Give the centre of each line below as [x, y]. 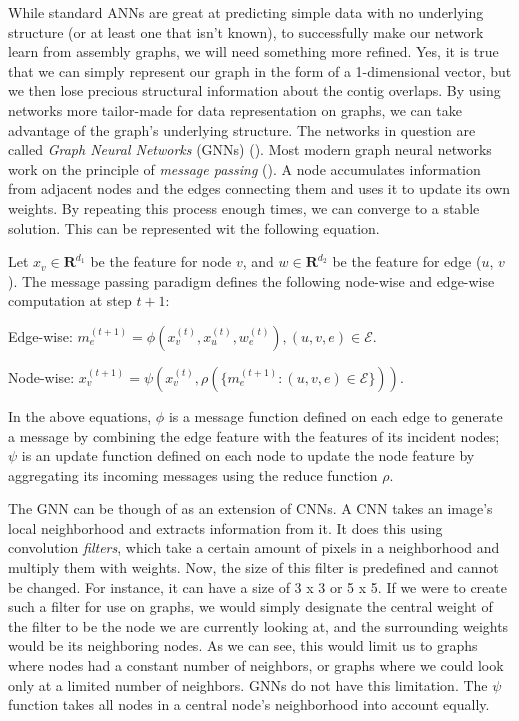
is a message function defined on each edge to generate [335, 415]
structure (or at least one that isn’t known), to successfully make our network [246, 31]
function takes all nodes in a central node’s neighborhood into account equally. [249, 704]
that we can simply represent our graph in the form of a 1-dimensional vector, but [260, 70]
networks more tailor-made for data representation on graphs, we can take [235, 109]
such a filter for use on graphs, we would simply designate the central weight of [250, 606]
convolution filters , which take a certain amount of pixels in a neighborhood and [254, 547]
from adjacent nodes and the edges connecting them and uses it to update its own [259, 188]
